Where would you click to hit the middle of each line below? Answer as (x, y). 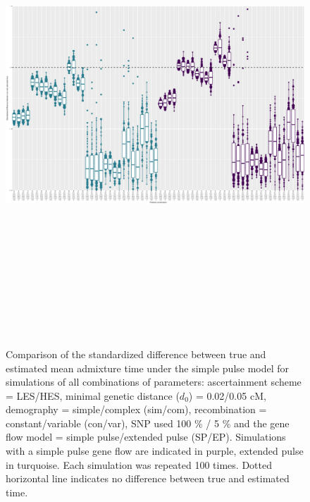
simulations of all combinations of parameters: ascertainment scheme (154, 382)
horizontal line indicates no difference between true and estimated (148, 478)
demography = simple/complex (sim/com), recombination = (136, 409)
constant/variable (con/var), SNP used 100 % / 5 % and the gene (148, 423)
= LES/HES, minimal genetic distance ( (93, 395)
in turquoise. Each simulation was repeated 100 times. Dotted (139, 464)
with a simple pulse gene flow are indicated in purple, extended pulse (155, 451)
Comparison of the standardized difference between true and (136, 354)
